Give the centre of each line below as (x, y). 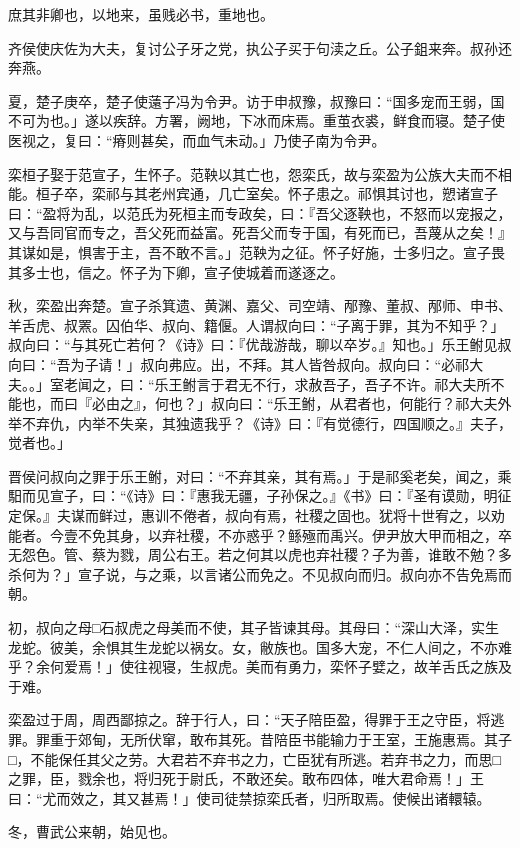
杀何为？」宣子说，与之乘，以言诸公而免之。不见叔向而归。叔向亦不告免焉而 (260, 573)
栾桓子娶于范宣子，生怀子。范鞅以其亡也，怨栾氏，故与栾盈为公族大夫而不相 (260, 173)
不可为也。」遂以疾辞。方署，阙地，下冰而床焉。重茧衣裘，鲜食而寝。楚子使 (256, 120)
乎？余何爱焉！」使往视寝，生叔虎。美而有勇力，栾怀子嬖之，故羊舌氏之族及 (260, 666)
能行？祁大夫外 (462, 403)
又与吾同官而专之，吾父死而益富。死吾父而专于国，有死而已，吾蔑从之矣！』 (260, 232)
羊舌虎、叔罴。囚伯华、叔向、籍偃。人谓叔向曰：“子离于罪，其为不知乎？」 (256, 324)
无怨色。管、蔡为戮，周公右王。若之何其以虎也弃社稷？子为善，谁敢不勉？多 (260, 554)
